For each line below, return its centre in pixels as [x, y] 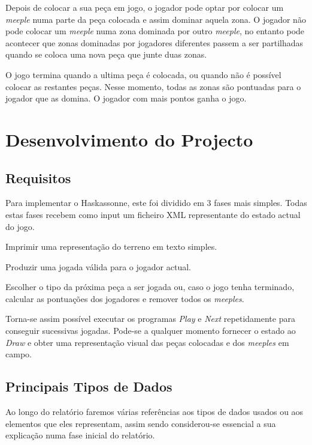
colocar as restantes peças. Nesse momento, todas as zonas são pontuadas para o [153, 86]
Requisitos [38, 177]
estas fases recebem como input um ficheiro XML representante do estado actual [153, 214]
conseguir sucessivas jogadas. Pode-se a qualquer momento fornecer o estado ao [151, 331]
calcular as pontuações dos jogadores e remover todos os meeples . [125, 298]
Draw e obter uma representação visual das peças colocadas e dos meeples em [147, 342]
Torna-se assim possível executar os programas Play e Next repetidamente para [150, 319]
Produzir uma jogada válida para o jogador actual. [98, 266]
